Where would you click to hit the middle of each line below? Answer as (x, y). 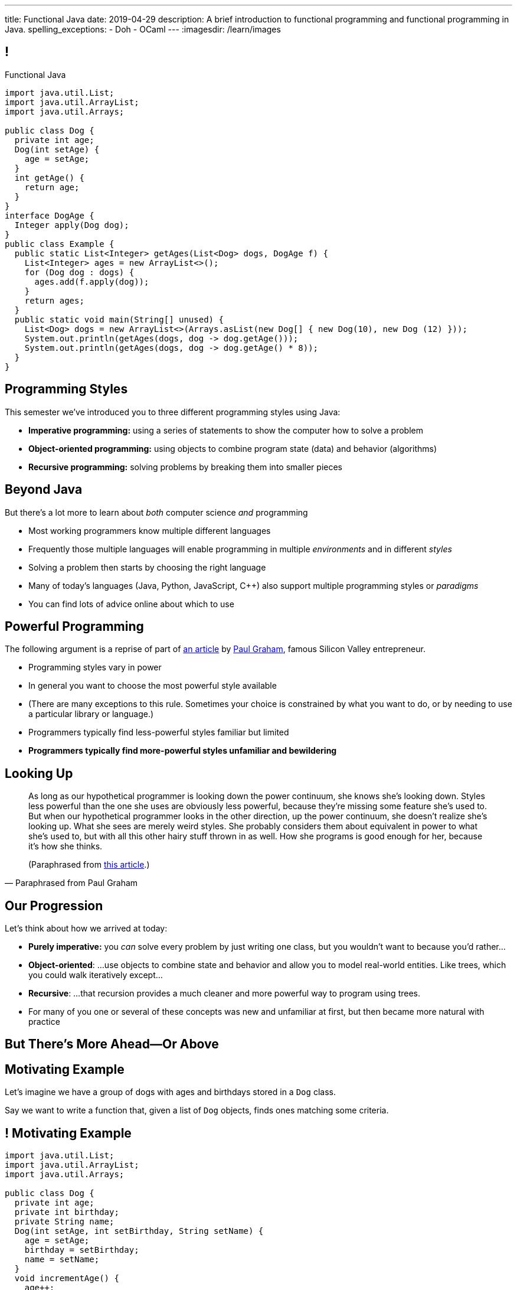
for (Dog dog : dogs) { (79, 272)
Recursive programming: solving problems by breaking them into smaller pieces (185, 467)
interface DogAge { (50, 215)
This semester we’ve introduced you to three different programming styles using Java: (173, 412)
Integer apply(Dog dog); (72, 225)
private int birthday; (67, 1212)
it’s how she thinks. (66, 846)
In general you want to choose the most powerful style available (153, 686)
